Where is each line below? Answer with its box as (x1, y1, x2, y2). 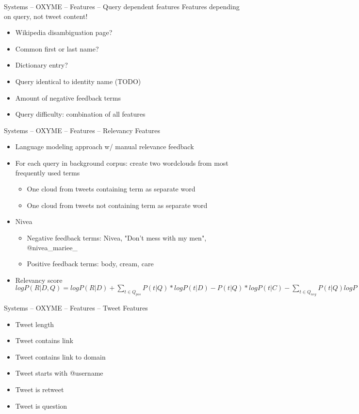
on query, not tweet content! (4, 11, 88, 21)
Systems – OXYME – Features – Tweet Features (4, 303, 148, 313)
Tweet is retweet (15, 384, 64, 394)
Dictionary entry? (15, 60, 68, 70)
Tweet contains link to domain (15, 351, 106, 362)
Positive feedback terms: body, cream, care (27, 259, 154, 269)
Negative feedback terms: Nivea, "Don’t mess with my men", (27, 232, 207, 242)
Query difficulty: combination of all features (15, 109, 146, 119)
